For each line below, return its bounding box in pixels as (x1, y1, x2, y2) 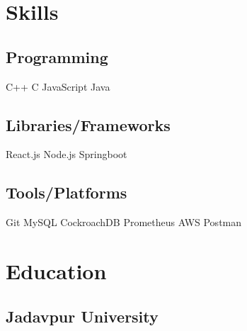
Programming (6, 45, 108, 67)
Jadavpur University (6, 305, 159, 327)
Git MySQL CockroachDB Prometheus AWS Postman (6, 215, 242, 230)
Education (6, 256, 107, 285)
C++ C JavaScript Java (6, 79, 110, 94)
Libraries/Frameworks (6, 113, 171, 135)
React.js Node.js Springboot (6, 147, 127, 162)
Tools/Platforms (6, 181, 127, 203)
